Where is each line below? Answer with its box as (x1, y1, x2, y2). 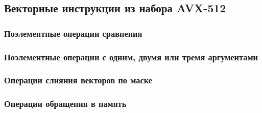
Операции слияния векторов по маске (4, 74, 153, 86)
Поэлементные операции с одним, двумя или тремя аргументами (4, 50, 258, 63)
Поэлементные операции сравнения (4, 27, 142, 39)
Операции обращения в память (4, 97, 127, 110)
